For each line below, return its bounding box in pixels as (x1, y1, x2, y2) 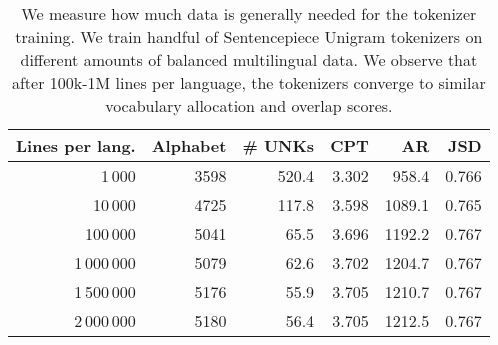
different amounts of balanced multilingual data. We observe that (20, 48, 478, 71)
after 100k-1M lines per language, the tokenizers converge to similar (11, 71, 486, 94)
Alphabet (151, 134, 227, 157)
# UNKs (242, 134, 315, 157)
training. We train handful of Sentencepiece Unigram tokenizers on (15, 25, 483, 48)
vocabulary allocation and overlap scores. (105, 94, 393, 117)
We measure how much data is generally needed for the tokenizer (21, 2, 477, 25)
